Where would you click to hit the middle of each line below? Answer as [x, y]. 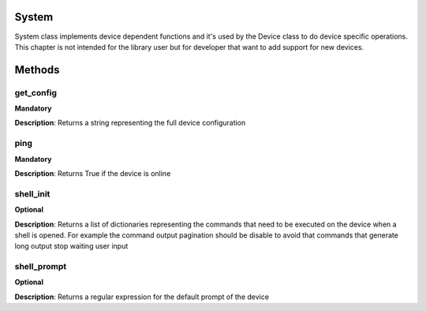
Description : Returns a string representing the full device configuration [130, 123]
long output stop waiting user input [71, 246]
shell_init [32, 193]
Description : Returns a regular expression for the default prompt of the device [142, 297]
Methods [37, 70]
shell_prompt [41, 267]
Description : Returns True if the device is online [93, 173]
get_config [36, 92]
